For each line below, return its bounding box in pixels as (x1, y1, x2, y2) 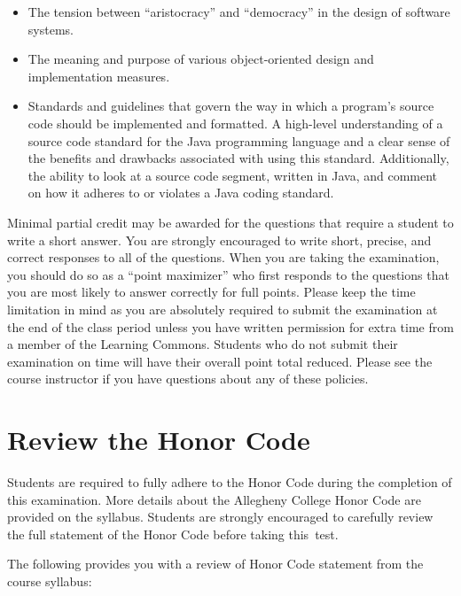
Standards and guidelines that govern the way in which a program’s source (27, 97, 434, 115)
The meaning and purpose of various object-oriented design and (27, 50, 374, 68)
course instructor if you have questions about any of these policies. (7, 369, 369, 388)
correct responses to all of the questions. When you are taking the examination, (7, 248, 440, 267)
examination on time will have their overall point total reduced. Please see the (7, 352, 433, 370)
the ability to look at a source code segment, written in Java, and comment (27, 166, 438, 184)
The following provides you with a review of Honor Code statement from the (7, 554, 424, 573)
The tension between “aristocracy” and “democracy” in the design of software (27, 3, 450, 20)
